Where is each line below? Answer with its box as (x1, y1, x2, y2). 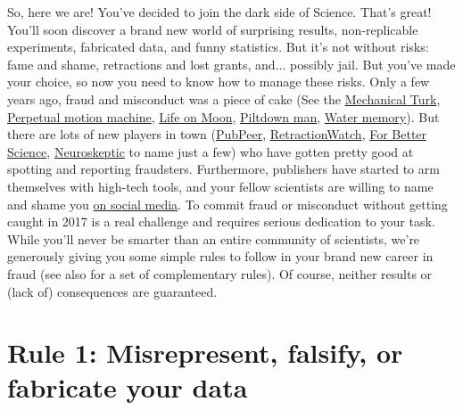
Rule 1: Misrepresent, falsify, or (7, 334, 403, 371)
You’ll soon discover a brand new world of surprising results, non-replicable (7, 20, 418, 38)
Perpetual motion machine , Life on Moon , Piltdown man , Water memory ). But (7, 107, 440, 126)
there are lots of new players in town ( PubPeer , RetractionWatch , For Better (7, 125, 427, 143)
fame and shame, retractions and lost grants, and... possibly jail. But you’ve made (7, 54, 456, 73)
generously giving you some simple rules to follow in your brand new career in (7, 247, 434, 266)
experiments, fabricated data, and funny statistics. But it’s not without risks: (7, 37, 429, 56)
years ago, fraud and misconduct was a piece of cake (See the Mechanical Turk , (7, 89, 441, 108)
